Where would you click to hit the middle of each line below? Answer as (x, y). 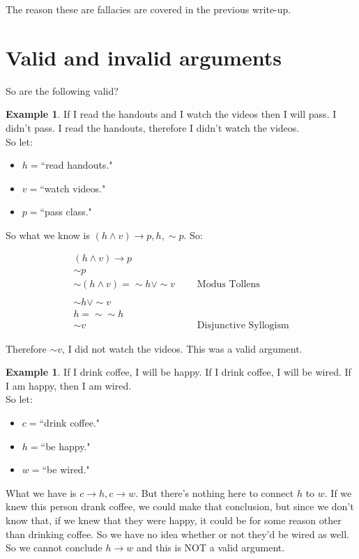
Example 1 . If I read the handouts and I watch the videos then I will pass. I (171, 114)
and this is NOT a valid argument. (211, 547)
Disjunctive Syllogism (243, 325)
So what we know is (48, 235)
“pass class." (66, 212)
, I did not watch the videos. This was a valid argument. (182, 348)
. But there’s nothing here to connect (215, 492)
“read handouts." (77, 165)
